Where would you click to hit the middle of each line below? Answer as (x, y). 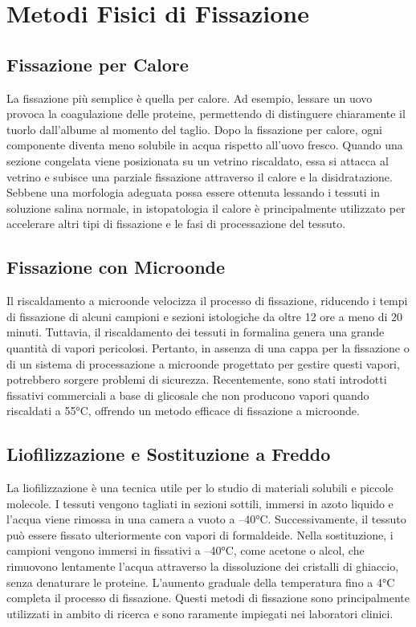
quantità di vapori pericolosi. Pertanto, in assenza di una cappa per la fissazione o (208, 347)
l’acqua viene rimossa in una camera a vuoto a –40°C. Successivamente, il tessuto (206, 519)
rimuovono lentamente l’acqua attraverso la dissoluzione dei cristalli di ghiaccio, (203, 566)
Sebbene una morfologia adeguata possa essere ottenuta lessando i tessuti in (194, 192)
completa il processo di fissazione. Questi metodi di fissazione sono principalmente (208, 598)
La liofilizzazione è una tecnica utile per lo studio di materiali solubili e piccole (200, 488)
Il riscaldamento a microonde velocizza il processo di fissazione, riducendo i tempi (207, 301)
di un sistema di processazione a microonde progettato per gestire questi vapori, (203, 363)
